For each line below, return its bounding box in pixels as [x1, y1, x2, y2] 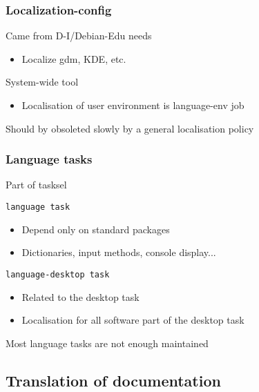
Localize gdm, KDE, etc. [21, 51, 126, 66]
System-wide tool [6, 75, 79, 89]
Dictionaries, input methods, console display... [21, 245, 216, 259]
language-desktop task [6, 269, 110, 280]
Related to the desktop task [21, 289, 140, 304]
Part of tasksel [6, 177, 67, 192]
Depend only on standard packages [21, 222, 170, 236]
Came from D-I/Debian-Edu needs [6, 28, 152, 43]
